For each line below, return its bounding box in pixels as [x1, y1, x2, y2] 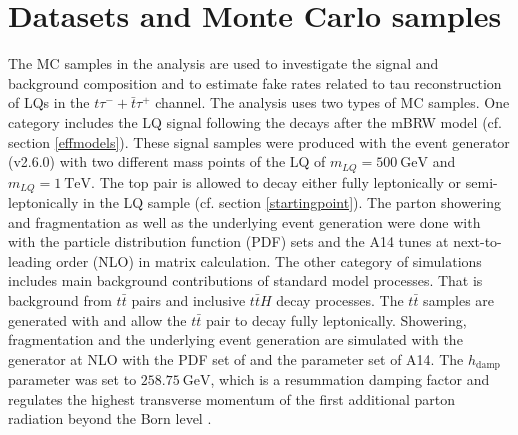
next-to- [453, 231, 502, 252]
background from [8, 289, 112, 310]
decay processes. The [276, 289, 404, 310]
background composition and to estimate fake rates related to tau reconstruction [8, 72, 502, 93]
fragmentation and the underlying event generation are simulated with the [8, 329, 463, 350]
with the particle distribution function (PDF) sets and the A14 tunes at [8, 231, 449, 252]
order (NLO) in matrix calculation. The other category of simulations [56, 250, 482, 271]
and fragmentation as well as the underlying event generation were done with [8, 211, 481, 232]
